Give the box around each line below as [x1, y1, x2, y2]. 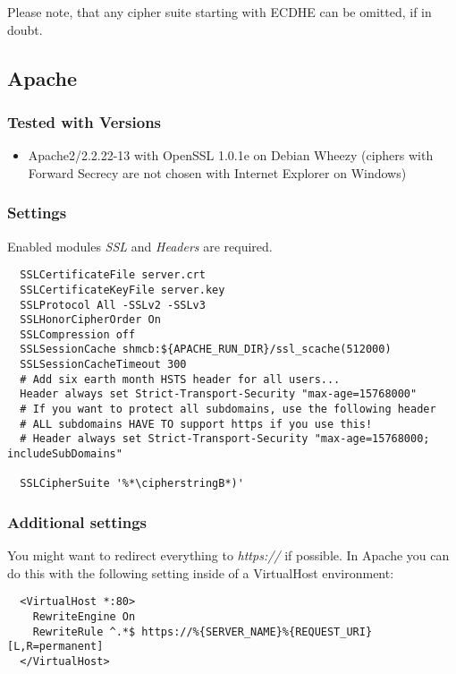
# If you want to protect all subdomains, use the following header [20, 403, 436, 416]
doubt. [7, 20, 43, 38]
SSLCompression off [20, 328, 136, 341]
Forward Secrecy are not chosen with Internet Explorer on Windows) [28, 163, 407, 182]
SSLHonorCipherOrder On [20, 313, 161, 327]
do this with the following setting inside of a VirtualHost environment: [7, 563, 394, 582]
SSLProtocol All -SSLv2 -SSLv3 [20, 298, 206, 311]
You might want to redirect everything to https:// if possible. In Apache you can [7, 546, 450, 565]
